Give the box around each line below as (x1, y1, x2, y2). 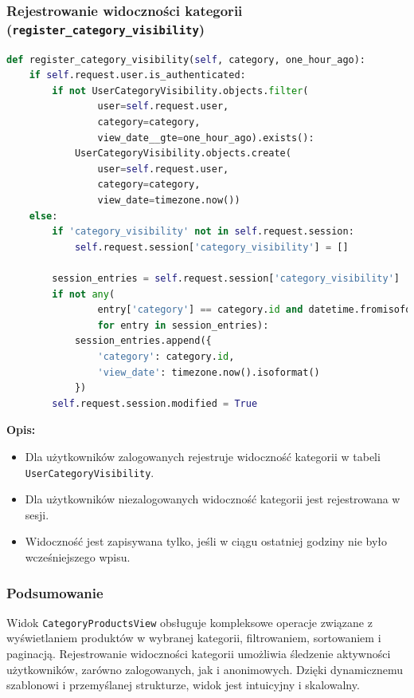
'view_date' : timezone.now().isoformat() (97, 366, 320, 378)
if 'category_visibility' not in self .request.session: (52, 226, 354, 238)
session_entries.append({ (74, 335, 212, 347)
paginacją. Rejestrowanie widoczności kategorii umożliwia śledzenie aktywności (6, 645, 391, 662)
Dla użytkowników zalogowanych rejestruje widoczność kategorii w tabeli (25, 448, 381, 464)
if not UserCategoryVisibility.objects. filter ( (52, 85, 309, 97)
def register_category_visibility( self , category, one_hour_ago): (6, 53, 366, 65)
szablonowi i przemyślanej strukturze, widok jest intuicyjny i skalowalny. (6, 676, 360, 693)
